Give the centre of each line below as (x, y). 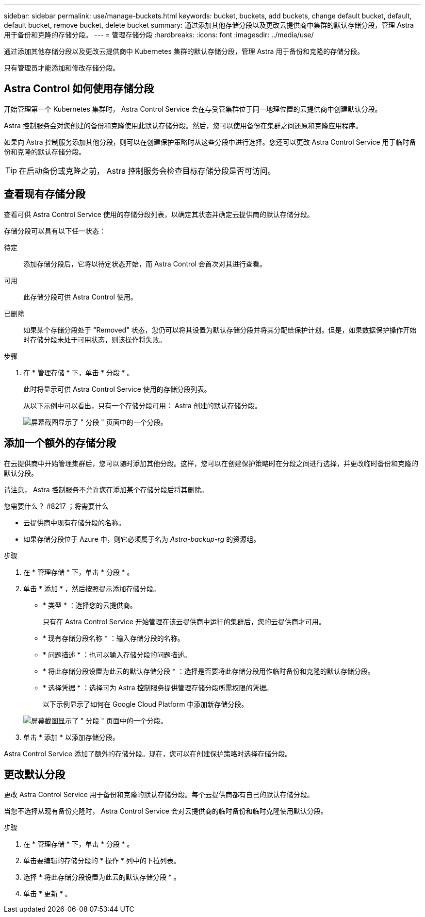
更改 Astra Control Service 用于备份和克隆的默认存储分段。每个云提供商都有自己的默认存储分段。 (159, 795)
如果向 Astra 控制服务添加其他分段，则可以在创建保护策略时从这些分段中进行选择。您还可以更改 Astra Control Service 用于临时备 (210, 142)
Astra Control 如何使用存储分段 (79, 89)
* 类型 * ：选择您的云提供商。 (90, 605)
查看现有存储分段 (45, 194)
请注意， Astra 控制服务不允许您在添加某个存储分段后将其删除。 (106, 489)
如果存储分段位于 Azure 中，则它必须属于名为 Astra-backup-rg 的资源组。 (142, 539)
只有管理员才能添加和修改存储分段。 (62, 68)
